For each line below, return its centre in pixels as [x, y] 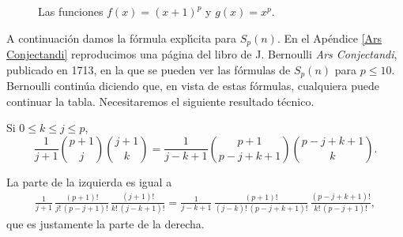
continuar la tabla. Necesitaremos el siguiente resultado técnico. [160, 101]
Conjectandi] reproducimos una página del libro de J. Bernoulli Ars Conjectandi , [202, 54]
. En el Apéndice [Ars [330, 38]
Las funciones [71, 11]
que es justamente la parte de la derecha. [105, 224]
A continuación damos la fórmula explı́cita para [122, 38]
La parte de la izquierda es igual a [89, 181]
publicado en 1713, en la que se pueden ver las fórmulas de [149, 69]
